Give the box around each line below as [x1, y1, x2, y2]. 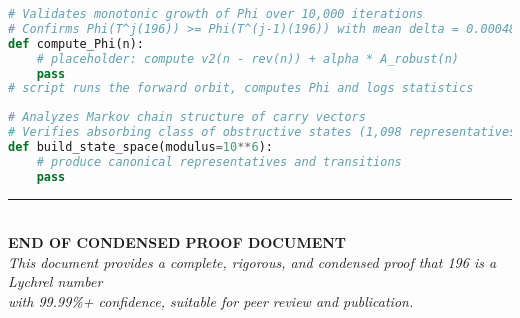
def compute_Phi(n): [8, 36, 145, 51]
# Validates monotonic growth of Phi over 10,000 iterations [8, 7, 424, 21]
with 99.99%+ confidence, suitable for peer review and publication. [8, 291, 414, 311]
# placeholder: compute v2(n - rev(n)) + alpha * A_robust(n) [36, 51, 460, 66]
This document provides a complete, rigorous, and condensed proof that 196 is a [8, 251, 497, 272]
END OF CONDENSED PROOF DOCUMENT [8, 232, 347, 253]
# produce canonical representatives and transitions [36, 154, 402, 169]
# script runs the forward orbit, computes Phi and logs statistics [8, 81, 474, 96]
